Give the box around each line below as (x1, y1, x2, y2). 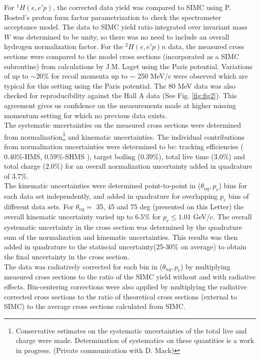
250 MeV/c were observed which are (137, 71, 248, 81)
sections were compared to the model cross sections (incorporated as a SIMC (4, 51, 239, 61)
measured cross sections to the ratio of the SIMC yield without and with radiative (4, 271, 255, 282)
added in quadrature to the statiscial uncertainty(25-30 (4, 241, 173, 252)
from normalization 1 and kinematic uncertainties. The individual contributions (4, 130, 245, 142)
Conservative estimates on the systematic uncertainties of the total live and (15, 325, 247, 335)
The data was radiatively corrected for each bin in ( (4, 261, 162, 271)
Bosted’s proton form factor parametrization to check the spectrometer (4, 12, 221, 22)
